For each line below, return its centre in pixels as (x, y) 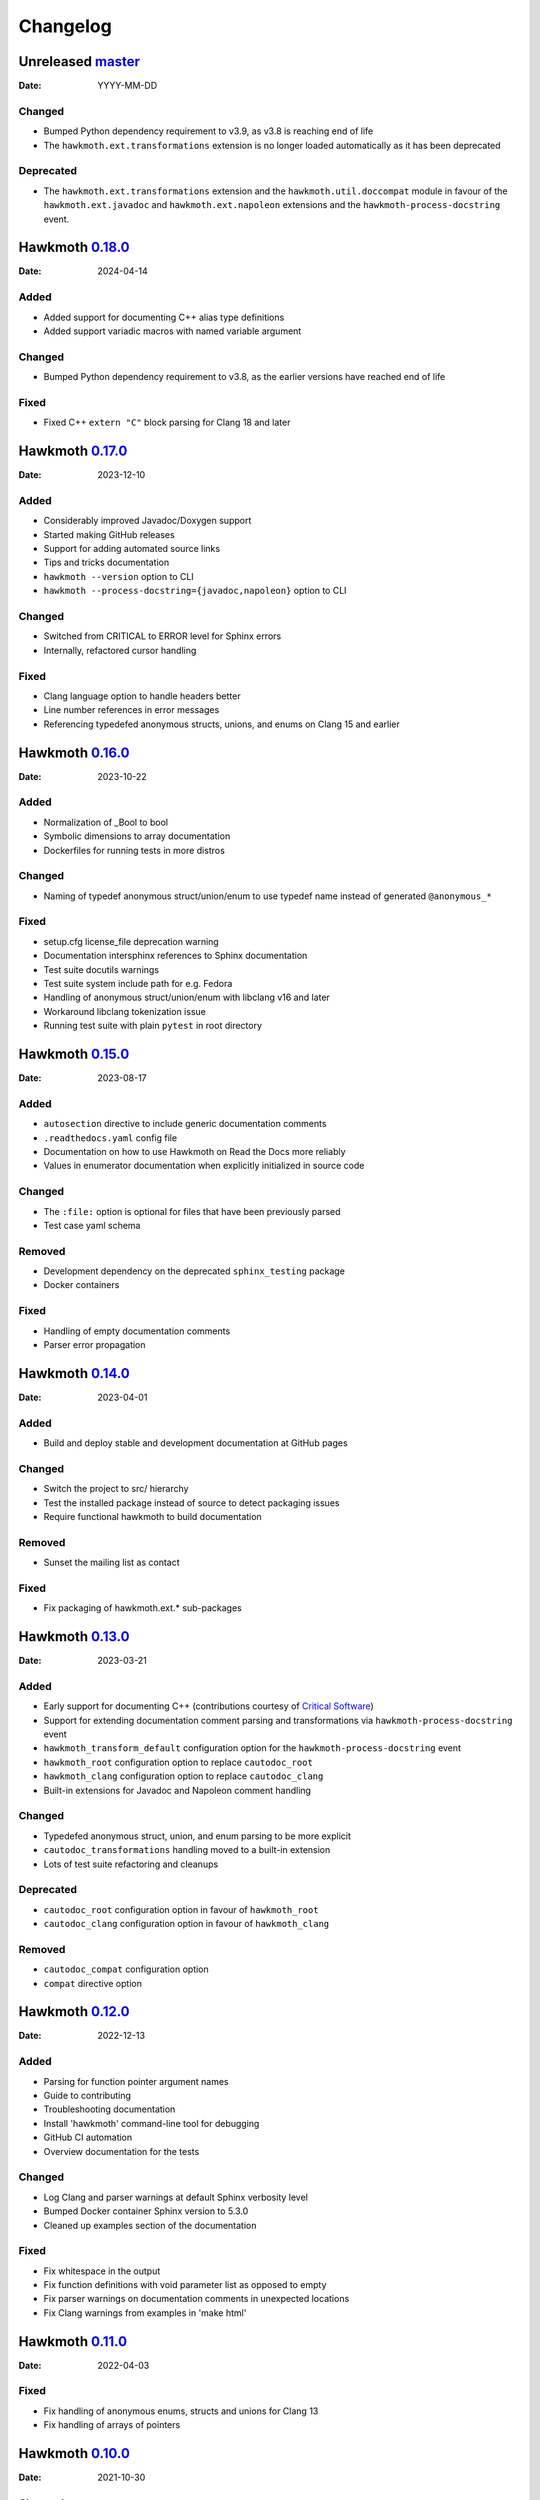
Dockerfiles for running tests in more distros (134, 850)
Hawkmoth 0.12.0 (74, 2011)
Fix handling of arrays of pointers (112, 2425)
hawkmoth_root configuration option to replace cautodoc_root (178, 1762)
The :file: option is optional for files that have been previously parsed (192, 1211)
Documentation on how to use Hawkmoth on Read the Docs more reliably (194, 1151)
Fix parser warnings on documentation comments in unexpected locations (196, 2299)
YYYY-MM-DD (127, 86)
